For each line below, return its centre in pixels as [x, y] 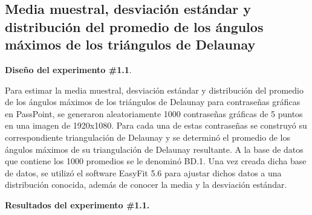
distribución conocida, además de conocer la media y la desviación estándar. [146, 185]
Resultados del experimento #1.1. [77, 204]
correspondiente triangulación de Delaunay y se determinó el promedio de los [148, 137]
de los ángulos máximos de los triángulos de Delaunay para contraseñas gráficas [153, 102]
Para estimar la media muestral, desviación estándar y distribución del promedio [154, 90]
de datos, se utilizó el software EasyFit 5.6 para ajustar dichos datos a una [143, 172]
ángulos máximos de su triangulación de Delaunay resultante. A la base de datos [154, 149]
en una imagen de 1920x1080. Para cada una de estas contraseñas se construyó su [156, 125]
